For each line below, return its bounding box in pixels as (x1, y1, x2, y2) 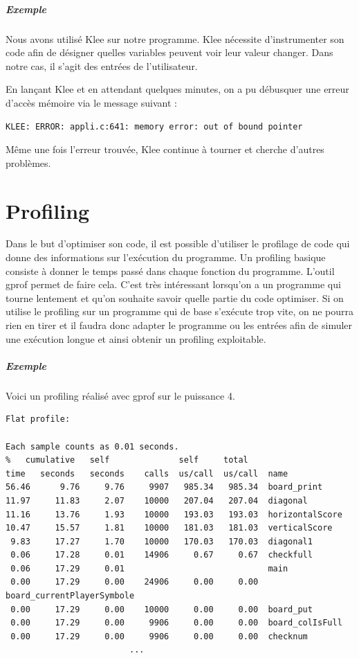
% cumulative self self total (6, 455, 248, 465)
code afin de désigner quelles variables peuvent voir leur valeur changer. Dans (6, 45, 333, 60)
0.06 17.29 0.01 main (10, 563, 288, 573)
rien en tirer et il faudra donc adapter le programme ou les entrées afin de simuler (6, 318, 353, 332)
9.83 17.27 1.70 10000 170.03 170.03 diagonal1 (10, 536, 313, 546)
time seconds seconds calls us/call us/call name (6, 468, 288, 479)
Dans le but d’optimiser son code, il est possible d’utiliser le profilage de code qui (6, 236, 350, 251)
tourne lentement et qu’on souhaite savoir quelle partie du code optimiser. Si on (6, 290, 344, 305)
